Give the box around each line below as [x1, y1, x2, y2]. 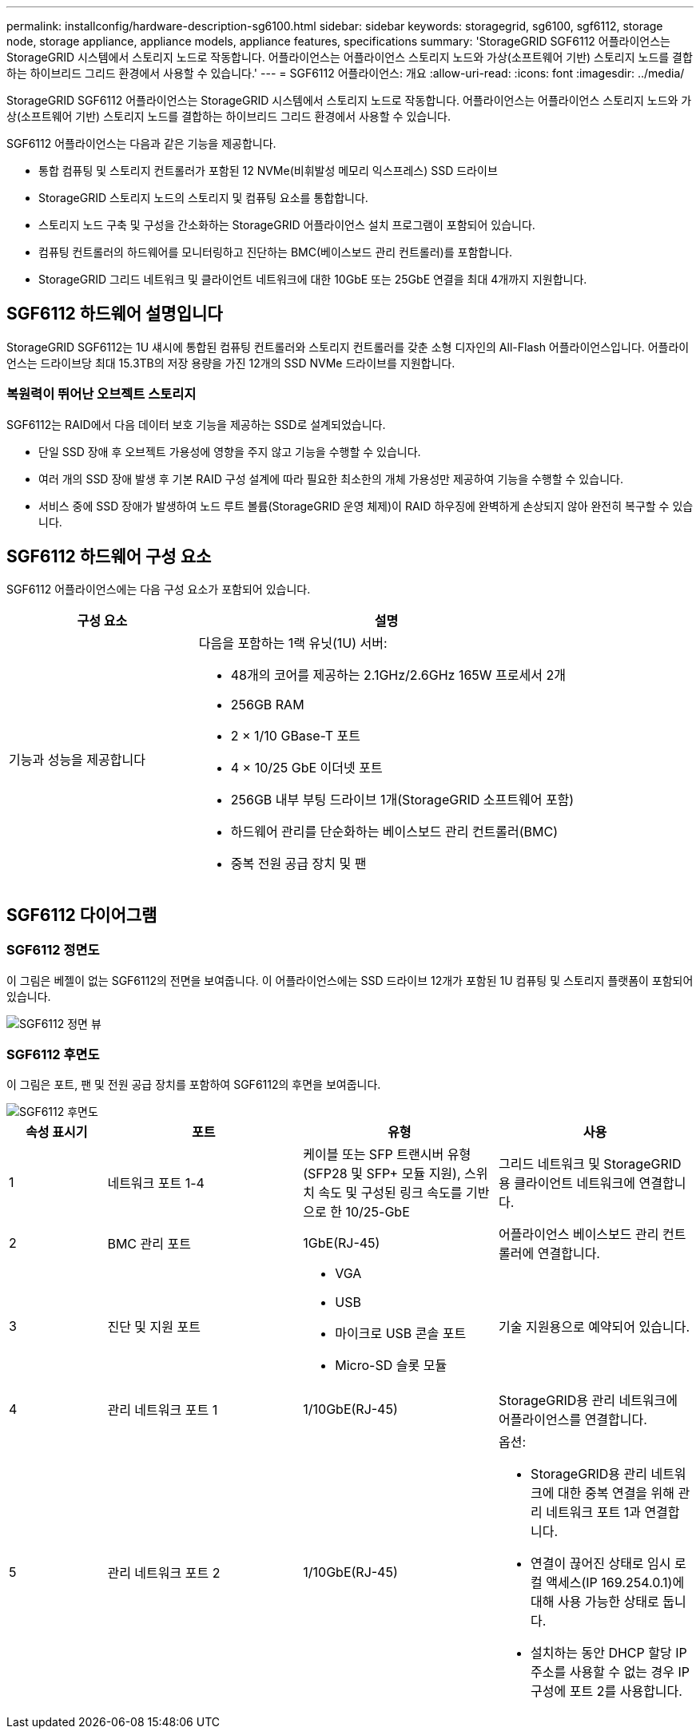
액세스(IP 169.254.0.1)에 [546, 1574, 685, 1591]
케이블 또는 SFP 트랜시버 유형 [303, 1146, 471, 1163]
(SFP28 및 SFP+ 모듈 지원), [303, 1165, 461, 1182]
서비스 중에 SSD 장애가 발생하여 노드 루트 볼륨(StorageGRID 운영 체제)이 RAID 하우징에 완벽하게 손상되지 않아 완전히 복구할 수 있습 [38, 498, 694, 513]
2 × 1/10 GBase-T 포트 [230, 728, 361, 744]
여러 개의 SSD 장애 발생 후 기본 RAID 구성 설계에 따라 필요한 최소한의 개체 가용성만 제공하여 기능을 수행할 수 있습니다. [38, 471, 623, 486]
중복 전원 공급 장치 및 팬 [230, 856, 367, 872]
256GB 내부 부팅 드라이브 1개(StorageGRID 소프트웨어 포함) [230, 792, 575, 808]
